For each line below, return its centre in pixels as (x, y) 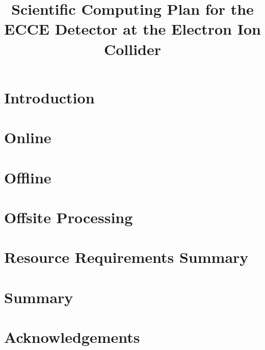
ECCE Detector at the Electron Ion (132, 29)
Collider (132, 49)
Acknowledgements (72, 337)
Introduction (49, 97)
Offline (28, 177)
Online (28, 137)
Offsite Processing (69, 217)
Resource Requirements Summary (126, 257)
